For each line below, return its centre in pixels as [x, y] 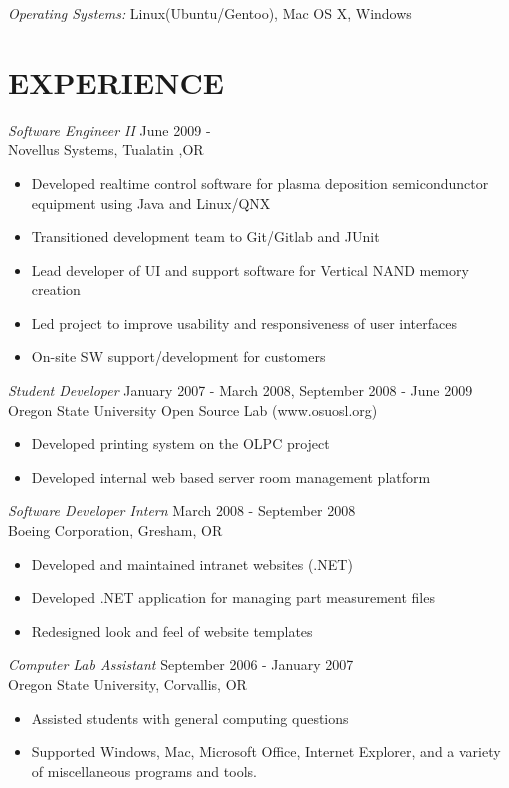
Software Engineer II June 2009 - [109, 129]
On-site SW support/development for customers [178, 356]
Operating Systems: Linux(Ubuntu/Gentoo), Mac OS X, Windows [210, 13]
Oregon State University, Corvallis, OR [127, 684]
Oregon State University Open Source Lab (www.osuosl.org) [193, 409]
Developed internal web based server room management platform [231, 476]
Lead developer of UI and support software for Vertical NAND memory [250, 269]
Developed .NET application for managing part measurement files [233, 597]
